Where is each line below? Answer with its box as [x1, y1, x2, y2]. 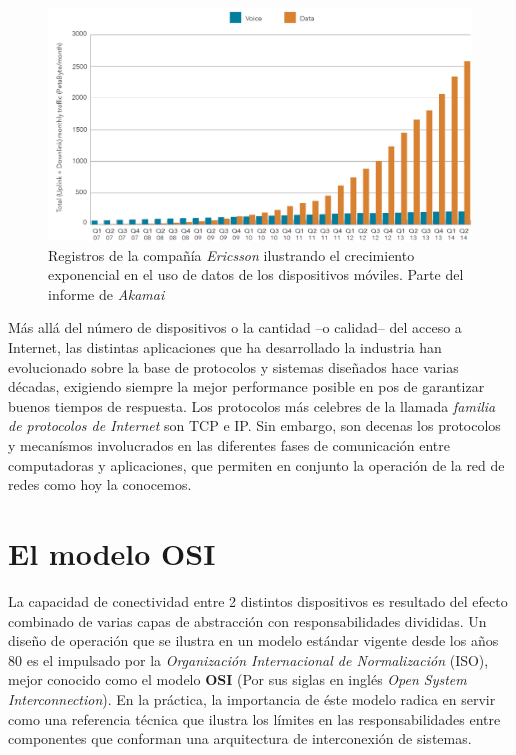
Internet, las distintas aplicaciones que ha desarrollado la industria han [8, 337, 442, 358]
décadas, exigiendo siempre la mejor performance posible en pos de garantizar [8, 376, 485, 397]
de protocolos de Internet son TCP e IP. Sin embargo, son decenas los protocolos [8, 415, 501, 436]
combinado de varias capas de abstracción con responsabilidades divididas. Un [8, 610, 487, 631]
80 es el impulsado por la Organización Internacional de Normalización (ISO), [8, 649, 489, 670]
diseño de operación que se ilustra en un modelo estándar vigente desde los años [8, 630, 499, 651]
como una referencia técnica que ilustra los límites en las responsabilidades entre [8, 708, 501, 729]
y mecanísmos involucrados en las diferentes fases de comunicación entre [8, 435, 450, 456]
